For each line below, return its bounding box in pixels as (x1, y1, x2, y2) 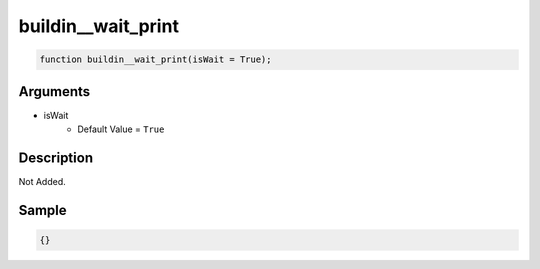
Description (18, 149, 94, 166)
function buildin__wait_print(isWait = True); (39, 54, 272, 65)
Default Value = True (77, 123, 165, 135)
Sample (18, 201, 67, 219)
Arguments (18, 83, 91, 100)
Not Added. (18, 175, 67, 187)
